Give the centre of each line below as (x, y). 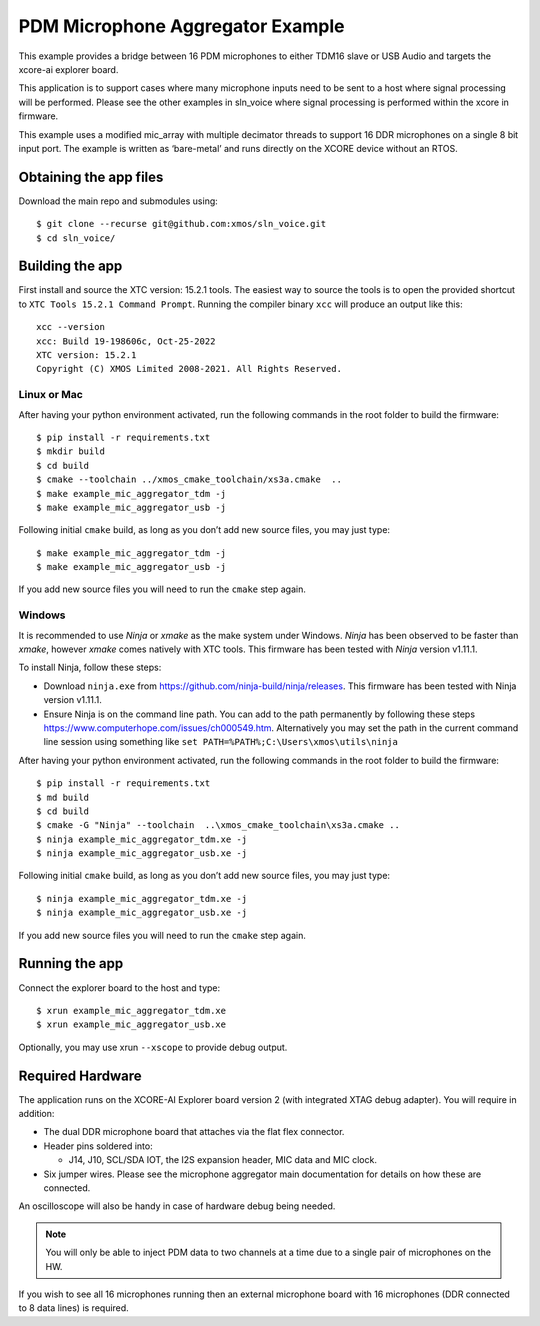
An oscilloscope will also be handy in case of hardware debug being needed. (177, 1206)
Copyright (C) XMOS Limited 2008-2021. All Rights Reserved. (189, 369)
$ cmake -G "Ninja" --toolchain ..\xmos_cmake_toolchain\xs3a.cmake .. (218, 825)
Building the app (70, 266)
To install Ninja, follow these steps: (90, 667)
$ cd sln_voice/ (76, 238)
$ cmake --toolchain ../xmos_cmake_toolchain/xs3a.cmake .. (189, 479)
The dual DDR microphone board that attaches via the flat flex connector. (194, 1132)
